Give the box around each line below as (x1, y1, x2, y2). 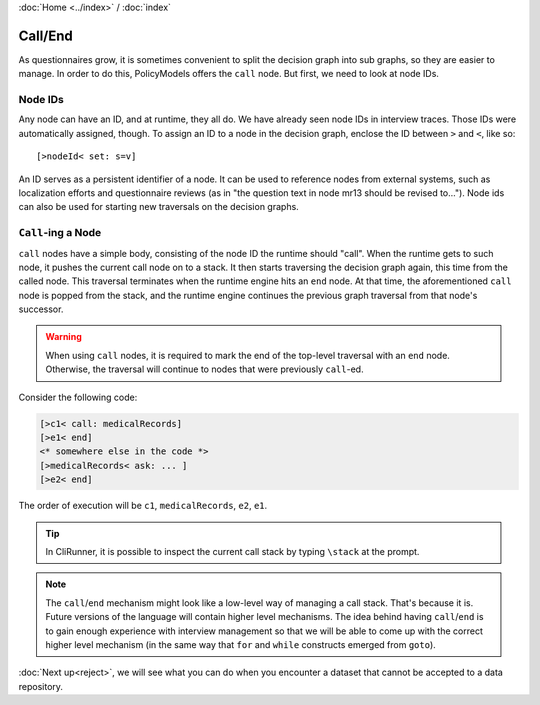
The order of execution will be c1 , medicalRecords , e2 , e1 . (18, 500, 268, 512)
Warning (45, 331, 82, 343)
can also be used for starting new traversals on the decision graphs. (18, 201, 299, 213)
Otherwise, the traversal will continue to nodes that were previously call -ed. (45, 363, 364, 375)
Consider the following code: (18, 391, 138, 403)
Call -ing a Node (18, 226, 102, 240)
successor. (18, 303, 64, 315)
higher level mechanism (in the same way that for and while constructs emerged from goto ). (45, 638, 437, 650)
